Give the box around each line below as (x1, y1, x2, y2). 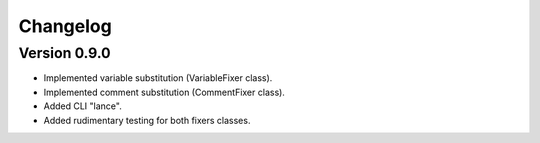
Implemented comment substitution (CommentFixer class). (43, 86, 285, 98)
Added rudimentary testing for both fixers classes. (43, 114, 251, 126)
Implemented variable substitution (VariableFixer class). (43, 72, 273, 84)
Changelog (18, 15, 112, 37)
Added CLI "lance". (43, 100, 122, 112)
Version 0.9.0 (18, 44, 111, 62)
